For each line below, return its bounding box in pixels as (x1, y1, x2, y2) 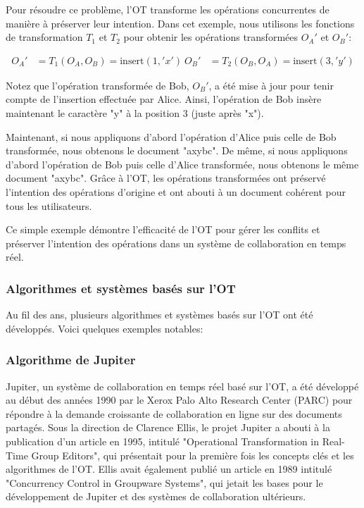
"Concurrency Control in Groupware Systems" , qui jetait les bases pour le (6, 475, 323, 490)
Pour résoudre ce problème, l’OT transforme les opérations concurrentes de (6, 2, 330, 16)
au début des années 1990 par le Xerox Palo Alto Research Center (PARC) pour (6, 392, 353, 407)
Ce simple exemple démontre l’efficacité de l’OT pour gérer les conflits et (6, 222, 320, 237)
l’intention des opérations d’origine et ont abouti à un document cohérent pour (6, 184, 346, 199)
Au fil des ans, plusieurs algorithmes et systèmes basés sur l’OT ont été (6, 307, 313, 322)
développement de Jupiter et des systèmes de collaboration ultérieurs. (6, 489, 306, 504)
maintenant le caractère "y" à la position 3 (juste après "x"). (6, 106, 264, 120)
